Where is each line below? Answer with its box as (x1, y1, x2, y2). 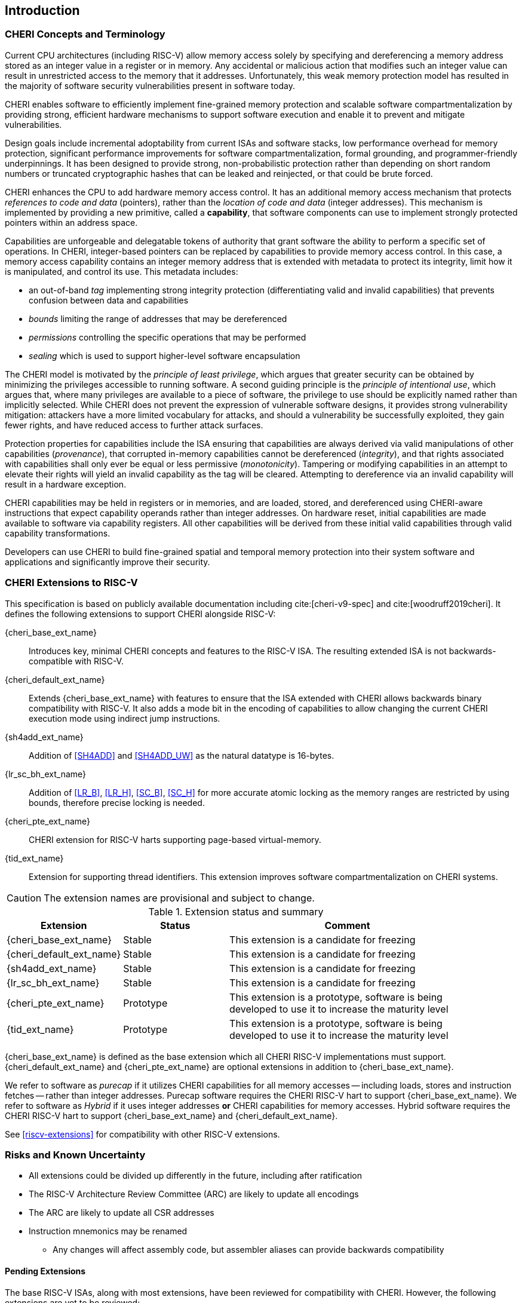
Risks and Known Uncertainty (5, 1148, 146, 1161)
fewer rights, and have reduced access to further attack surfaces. (5, 419, 263, 430)
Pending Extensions (5, 1265, 86, 1276)
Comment (324, 919, 370, 931)
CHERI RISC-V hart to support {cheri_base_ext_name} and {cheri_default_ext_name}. (5, 1110, 338, 1121)
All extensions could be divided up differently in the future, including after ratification (29, 1170, 362, 1181)
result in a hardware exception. (5, 479, 127, 489)
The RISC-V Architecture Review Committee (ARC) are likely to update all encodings (29, 1189, 359, 1200)
